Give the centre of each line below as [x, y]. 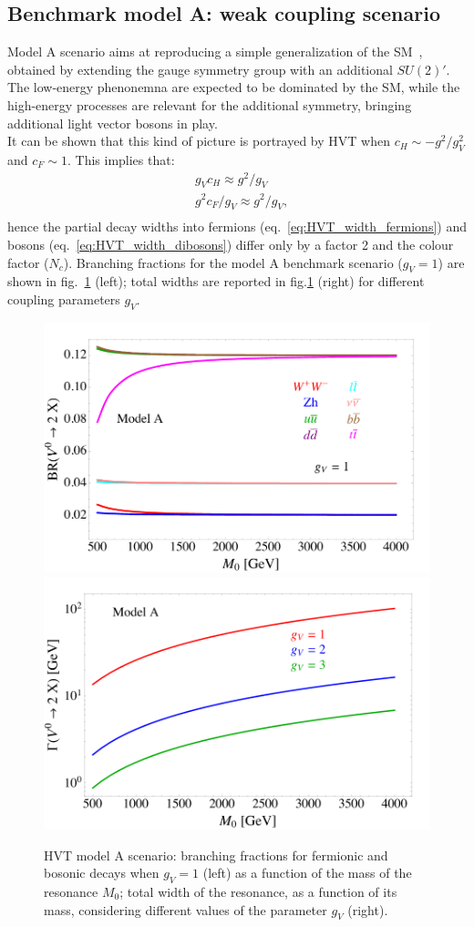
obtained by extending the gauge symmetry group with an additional [200, 69]
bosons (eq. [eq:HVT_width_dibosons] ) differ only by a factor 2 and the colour [231, 244]
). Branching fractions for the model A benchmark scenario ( [233, 262]
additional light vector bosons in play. [113, 123]
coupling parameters [64, 299]
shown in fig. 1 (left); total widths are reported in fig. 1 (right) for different [216, 281]
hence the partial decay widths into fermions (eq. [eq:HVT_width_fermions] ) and [237, 227]
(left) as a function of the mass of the [307, 873]
